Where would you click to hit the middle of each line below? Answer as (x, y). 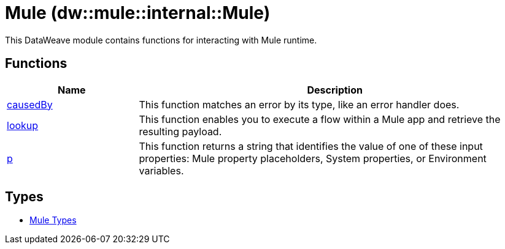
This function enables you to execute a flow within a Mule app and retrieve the (320, 119)
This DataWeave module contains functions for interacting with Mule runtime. (161, 40)
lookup (23, 125)
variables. (161, 170)
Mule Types (53, 220)
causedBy (30, 104)
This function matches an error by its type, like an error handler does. (299, 104)
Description (335, 90)
